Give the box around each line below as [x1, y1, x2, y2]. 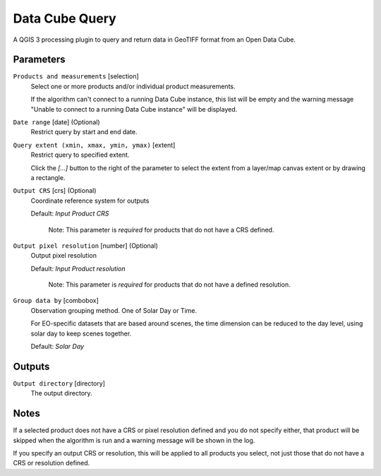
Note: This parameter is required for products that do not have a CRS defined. [48, 225, 274, 234]
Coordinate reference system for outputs [30, 196, 150, 205]
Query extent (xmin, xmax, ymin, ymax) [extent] [13, 141, 176, 149]
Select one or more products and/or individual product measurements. [30, 82, 236, 90]
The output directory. [30, 389, 92, 398]
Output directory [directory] [13, 379, 106, 388]
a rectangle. [30, 173, 66, 182]
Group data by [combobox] [13, 297, 99, 305]
